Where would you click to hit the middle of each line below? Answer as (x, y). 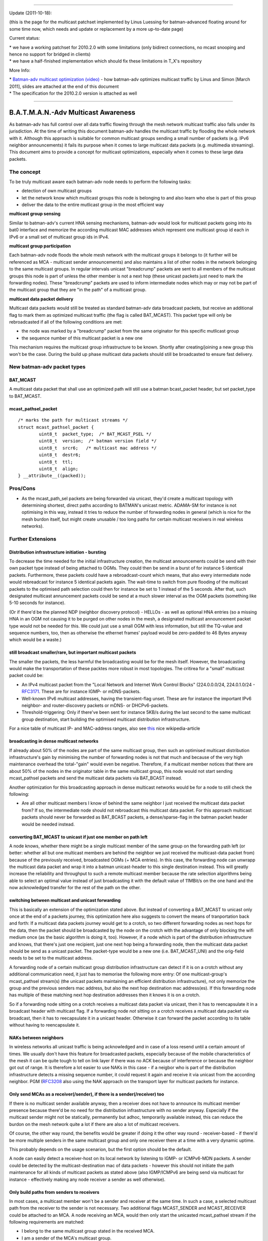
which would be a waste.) (35, 640)
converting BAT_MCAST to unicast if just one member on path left (78, 837)
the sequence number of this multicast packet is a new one (82, 338)
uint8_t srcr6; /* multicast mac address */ (98, 448)
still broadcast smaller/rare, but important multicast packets (73, 652)
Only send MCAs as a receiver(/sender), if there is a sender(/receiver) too (87, 1094)
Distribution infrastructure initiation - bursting (58, 552)
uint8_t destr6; (60, 455)
